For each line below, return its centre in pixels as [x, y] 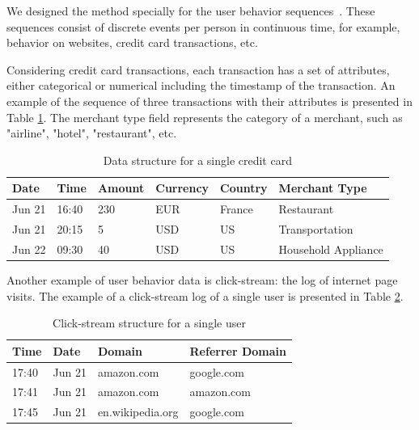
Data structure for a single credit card [197, 160]
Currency [182, 188]
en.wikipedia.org [138, 412]
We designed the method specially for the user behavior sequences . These [191, 11]
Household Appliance [331, 249]
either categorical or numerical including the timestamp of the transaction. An [201, 85]
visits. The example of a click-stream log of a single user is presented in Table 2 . [205, 295]
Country [244, 188]
